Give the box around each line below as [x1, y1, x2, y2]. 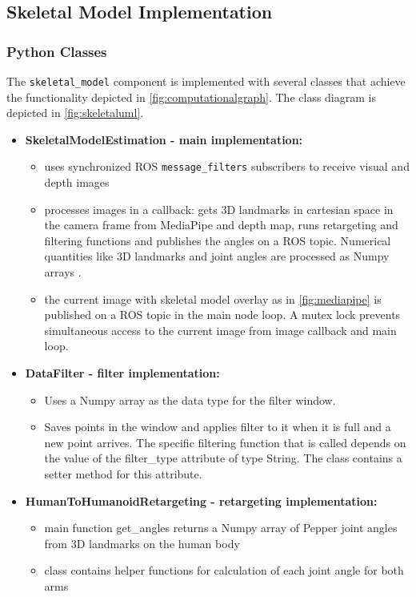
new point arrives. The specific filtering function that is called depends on [44, 434, 406, 450]
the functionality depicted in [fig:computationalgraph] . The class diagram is [6, 88, 376, 105]
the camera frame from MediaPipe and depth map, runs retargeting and [44, 216, 398, 233]
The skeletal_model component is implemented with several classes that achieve [6, 73, 406, 89]
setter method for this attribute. [44, 466, 202, 482]
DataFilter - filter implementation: [25, 365, 220, 381]
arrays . [44, 264, 82, 280]
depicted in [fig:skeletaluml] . [6, 104, 144, 121]
